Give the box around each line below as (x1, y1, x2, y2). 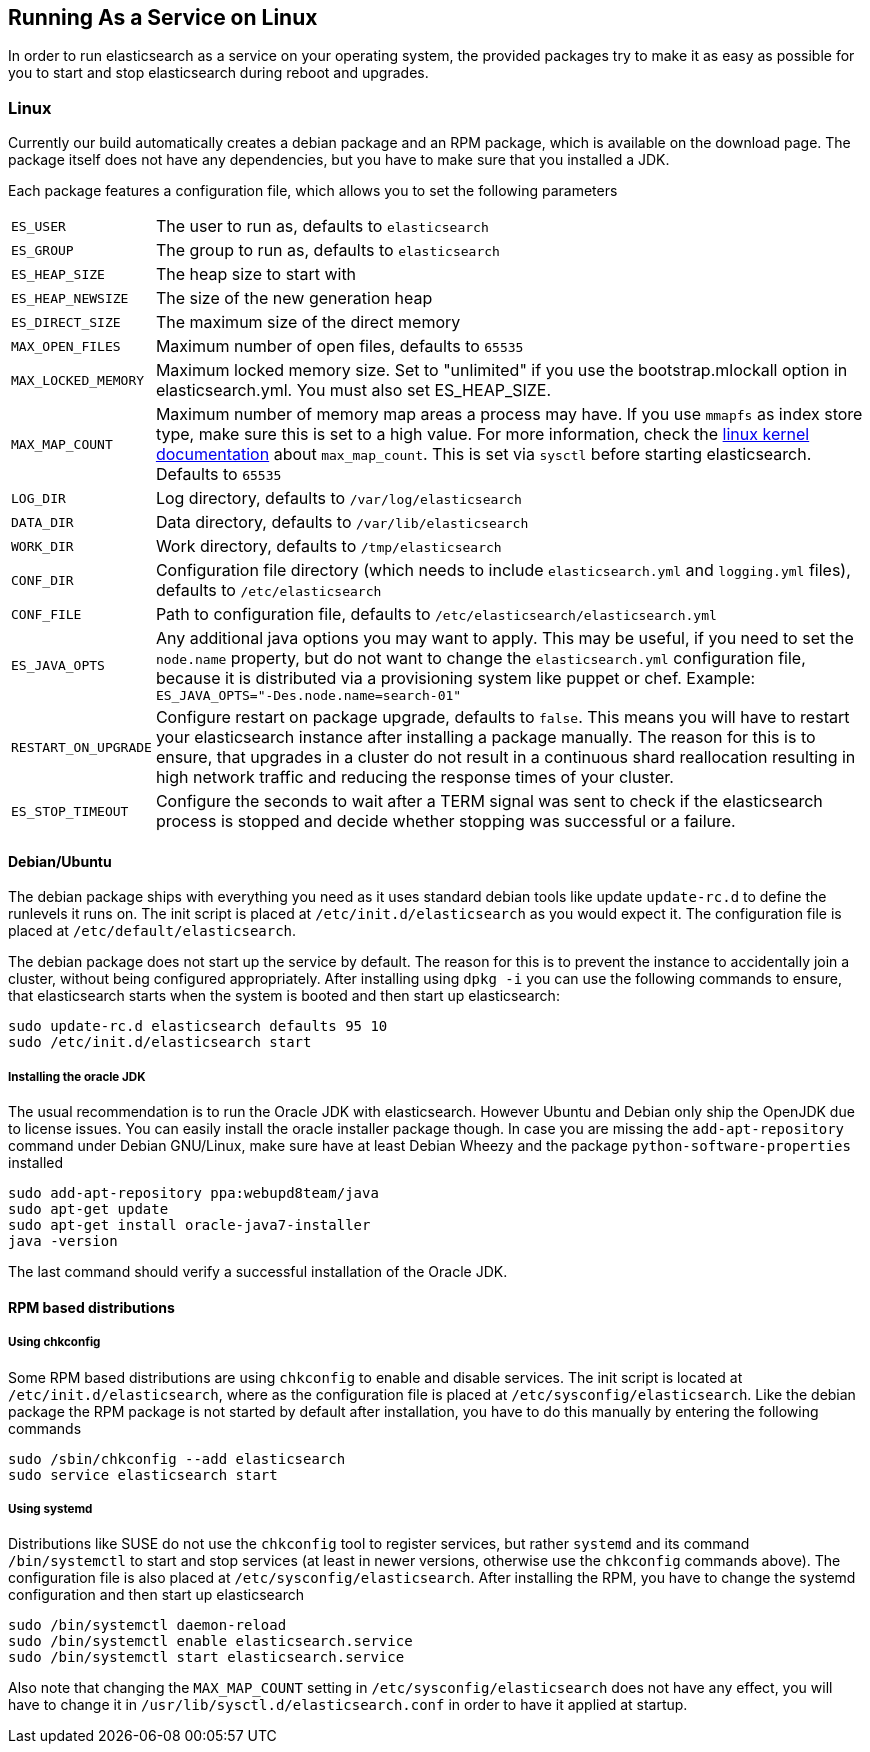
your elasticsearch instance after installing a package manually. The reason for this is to (155, 727, 816, 748)
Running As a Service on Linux (8, 5, 318, 30)
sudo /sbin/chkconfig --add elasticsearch (8, 1450, 346, 1467)
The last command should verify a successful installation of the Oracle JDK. (8, 1263, 508, 1281)
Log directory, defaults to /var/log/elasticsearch (155, 488, 522, 509)
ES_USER (11, 218, 66, 234)
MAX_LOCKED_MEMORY (11, 372, 145, 388)
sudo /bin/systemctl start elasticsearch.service (8, 1649, 405, 1666)
